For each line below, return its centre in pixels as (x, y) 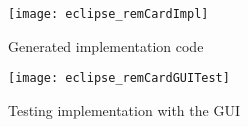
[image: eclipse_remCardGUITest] (119, 78)
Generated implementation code (106, 45)
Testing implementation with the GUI (124, 109)
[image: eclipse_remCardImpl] (108, 14)
